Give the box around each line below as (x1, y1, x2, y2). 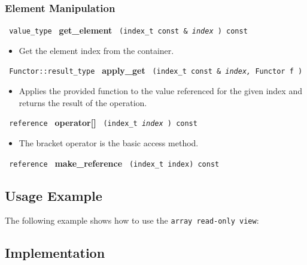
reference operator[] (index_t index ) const (9, 116, 197, 129)
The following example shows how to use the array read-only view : (5, 214, 259, 227)
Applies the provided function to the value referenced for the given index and (19, 85, 302, 97)
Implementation (5, 243, 105, 262)
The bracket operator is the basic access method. (19, 136, 199, 149)
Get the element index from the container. (19, 44, 174, 56)
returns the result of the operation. (19, 96, 147, 109)
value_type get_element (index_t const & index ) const (9, 24, 248, 37)
